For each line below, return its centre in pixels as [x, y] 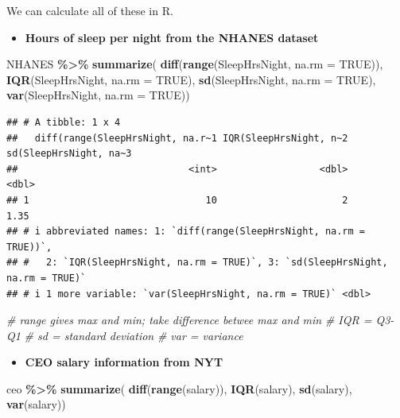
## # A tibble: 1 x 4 [64, 122]
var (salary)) [36, 404]
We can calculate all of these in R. [90, 10]
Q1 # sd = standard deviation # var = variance [125, 335]
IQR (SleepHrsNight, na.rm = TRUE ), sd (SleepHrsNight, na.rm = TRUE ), [191, 79]
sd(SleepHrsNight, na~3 [69, 154]
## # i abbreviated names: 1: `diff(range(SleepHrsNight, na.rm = [186, 232]
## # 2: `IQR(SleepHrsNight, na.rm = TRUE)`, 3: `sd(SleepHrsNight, [197, 263]
